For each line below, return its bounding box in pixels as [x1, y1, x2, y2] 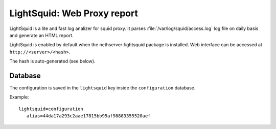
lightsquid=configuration [18, 106, 84, 112]
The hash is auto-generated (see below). [9, 58, 96, 64]
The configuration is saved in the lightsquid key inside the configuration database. [9, 85, 196, 91]
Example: [9, 94, 29, 100]
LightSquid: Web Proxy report [9, 8, 138, 19]
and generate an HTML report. [9, 32, 74, 38]
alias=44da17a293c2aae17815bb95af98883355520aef [26, 113, 151, 119]
